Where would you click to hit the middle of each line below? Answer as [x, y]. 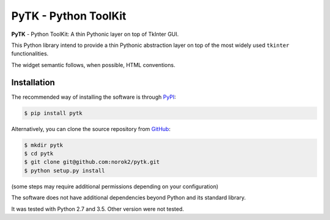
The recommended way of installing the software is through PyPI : [94, 97]
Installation [33, 82]
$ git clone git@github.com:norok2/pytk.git [92, 162]
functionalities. [30, 54]
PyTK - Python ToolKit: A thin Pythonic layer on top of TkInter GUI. [95, 34]
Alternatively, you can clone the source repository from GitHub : [91, 129]
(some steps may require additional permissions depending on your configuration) [115, 186]
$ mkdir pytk [44, 145]
